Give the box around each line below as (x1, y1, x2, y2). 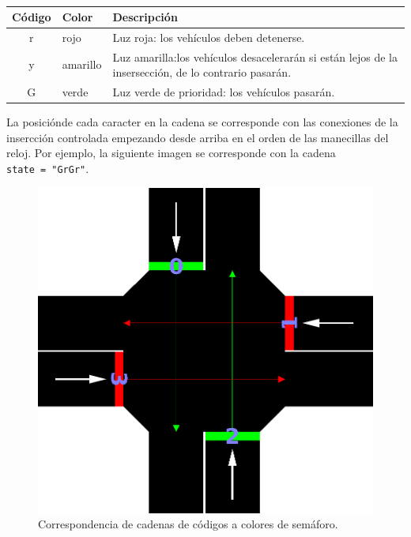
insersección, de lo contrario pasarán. (112, 64, 292, 81)
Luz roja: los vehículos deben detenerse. (112, 28, 305, 45)
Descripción (112, 9, 178, 24)
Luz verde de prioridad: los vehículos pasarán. (112, 84, 335, 100)
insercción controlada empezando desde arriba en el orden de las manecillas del (6, 129, 389, 145)
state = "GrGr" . (6, 160, 89, 176)
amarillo (62, 56, 102, 73)
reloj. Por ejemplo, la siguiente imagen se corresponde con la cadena (6, 145, 336, 161)
